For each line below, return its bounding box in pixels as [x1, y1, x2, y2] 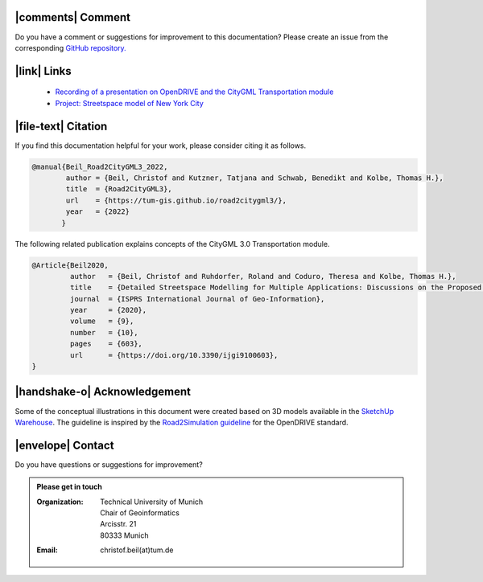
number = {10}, [69, 328, 138, 337]
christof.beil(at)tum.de [100, 545, 174, 555]
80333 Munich [100, 531, 149, 540]
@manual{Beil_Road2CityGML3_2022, [31, 162, 168, 171]
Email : [36, 545, 58, 555]
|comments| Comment [14, 10, 131, 24]
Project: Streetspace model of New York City [55, 98, 204, 108]
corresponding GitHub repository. [14, 43, 126, 52]
